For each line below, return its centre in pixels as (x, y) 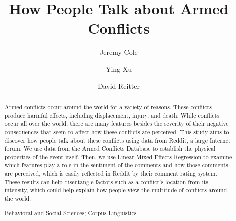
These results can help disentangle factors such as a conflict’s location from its (106, 182)
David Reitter (119, 85)
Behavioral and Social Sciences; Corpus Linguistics (70, 213)
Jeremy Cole (119, 52)
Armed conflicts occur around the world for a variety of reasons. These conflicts (108, 106)
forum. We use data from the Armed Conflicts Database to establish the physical (110, 149)
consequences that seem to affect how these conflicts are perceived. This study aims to (117, 132)
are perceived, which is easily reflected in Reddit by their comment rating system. (111, 174)
